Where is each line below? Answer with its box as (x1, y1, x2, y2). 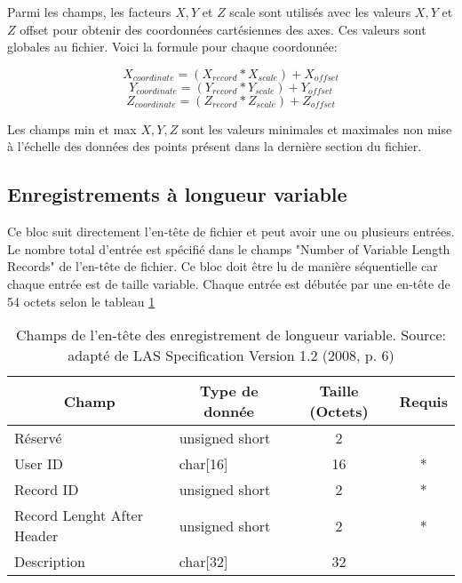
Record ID (14, 479, 79, 500)
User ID (14, 453, 64, 475)
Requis (399, 390, 448, 411)
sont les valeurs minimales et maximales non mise (181, 119, 452, 138)
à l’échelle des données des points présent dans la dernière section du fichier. (7, 137, 422, 156)
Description (14, 551, 85, 572)
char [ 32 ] (179, 551, 228, 572)
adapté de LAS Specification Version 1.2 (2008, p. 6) (68, 345, 394, 366)
